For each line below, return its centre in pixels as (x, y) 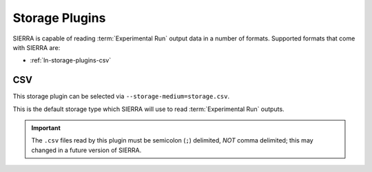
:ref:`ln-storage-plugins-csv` (71, 60)
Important (46, 128)
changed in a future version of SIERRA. (86, 150)
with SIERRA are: (37, 47)
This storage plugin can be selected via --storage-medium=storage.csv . (121, 97)
